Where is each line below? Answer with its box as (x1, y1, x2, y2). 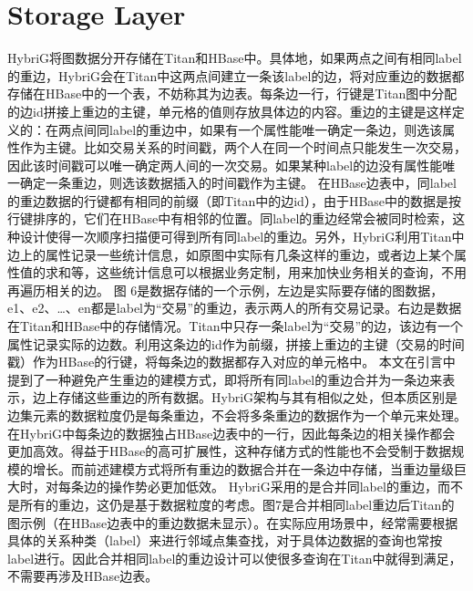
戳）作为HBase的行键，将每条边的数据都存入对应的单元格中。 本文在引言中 (7, 352, 456, 371)
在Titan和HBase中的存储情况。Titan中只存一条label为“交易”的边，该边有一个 (7, 316, 463, 336)
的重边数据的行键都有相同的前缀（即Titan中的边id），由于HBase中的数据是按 (7, 191, 462, 210)
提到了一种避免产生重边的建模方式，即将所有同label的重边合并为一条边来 (7, 369, 443, 389)
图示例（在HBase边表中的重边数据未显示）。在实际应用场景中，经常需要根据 (7, 513, 458, 532)
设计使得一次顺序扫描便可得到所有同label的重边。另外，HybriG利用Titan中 (19, 227, 465, 246)
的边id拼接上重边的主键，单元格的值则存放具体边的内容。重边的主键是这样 (7, 101, 452, 120)
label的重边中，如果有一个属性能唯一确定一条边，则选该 (108, 119, 443, 139)
